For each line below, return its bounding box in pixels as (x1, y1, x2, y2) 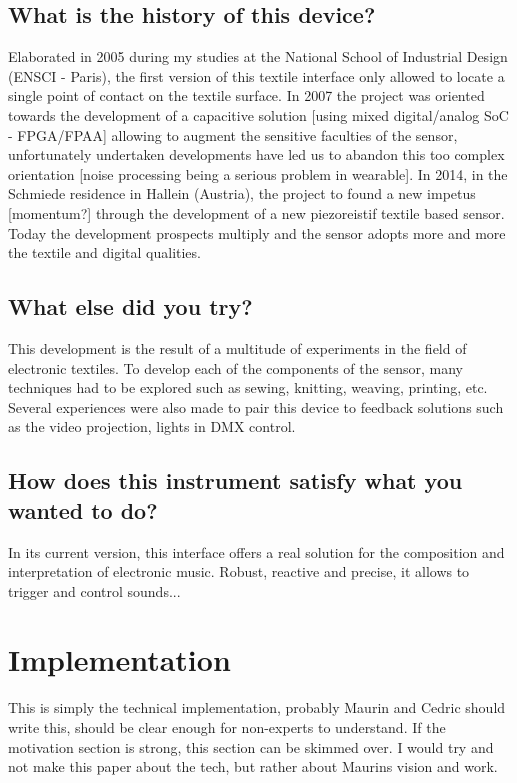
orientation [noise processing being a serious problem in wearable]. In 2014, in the (8, 163, 508, 184)
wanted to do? (8, 494, 158, 525)
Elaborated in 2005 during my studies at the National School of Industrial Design (8, 46, 508, 67)
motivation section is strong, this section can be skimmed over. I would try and (8, 736, 494, 757)
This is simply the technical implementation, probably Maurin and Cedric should (8, 697, 506, 718)
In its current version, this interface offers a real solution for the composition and (8, 541, 505, 562)
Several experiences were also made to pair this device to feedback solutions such (8, 396, 504, 417)
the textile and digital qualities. (8, 242, 201, 263)
